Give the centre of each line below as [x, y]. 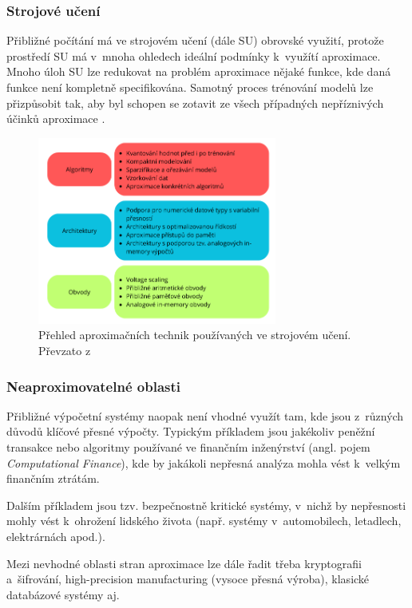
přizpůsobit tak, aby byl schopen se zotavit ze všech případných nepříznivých [195, 103]
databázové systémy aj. [63, 594]
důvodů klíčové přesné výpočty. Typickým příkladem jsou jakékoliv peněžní [191, 431]
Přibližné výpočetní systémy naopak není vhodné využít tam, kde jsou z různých [205, 415]
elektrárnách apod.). [56, 537]
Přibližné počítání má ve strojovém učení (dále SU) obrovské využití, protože [195, 40]
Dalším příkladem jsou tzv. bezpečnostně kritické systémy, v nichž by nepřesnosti [206, 505]
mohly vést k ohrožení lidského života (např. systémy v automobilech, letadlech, [204, 521]
